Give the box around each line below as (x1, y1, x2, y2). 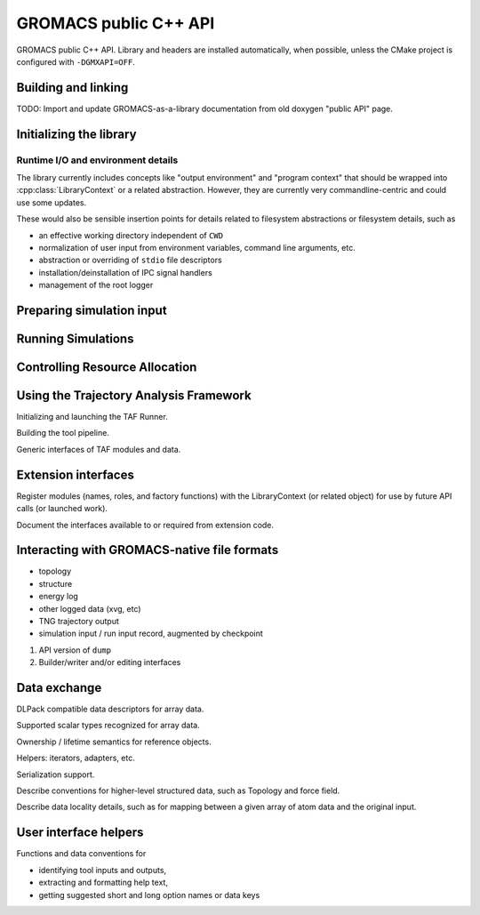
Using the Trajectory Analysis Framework (16, 388, 252, 403)
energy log (38, 591, 79, 602)
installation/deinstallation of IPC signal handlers (38, 267, 212, 277)
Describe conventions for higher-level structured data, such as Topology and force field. (16, 785, 340, 796)
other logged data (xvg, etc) (38, 603, 141, 614)
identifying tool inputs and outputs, (38, 864, 167, 875)
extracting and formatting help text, (38, 877, 169, 888)
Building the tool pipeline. (16, 428, 110, 438)
